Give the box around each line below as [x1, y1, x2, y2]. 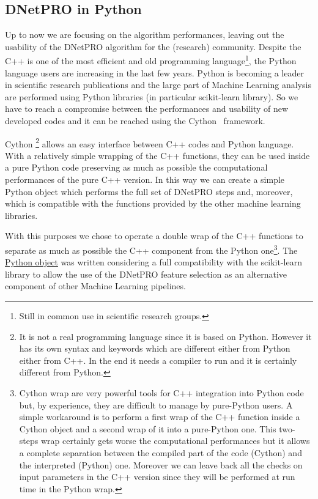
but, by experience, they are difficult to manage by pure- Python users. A [19, 398, 293, 411]
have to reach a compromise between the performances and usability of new [5, 102, 289, 115]
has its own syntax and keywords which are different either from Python [19, 342, 290, 355]
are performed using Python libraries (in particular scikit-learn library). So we [5, 90, 298, 103]
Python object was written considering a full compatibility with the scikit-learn [5, 256, 302, 268]
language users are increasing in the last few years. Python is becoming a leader [5, 66, 304, 79]
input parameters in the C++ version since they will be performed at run [19, 470, 295, 483]
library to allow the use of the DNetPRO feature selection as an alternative [5, 267, 287, 280]
